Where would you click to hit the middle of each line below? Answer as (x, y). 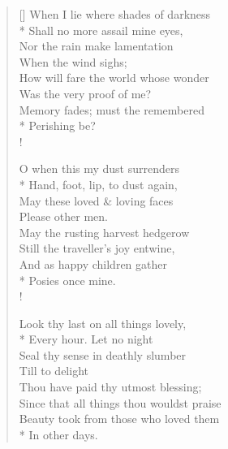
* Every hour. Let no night (86, 339)
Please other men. (63, 216)
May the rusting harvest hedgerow (104, 232)
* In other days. (58, 434)
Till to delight (54, 371)
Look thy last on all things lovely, (103, 323)
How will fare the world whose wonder (114, 78)
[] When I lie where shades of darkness (115, 14)
